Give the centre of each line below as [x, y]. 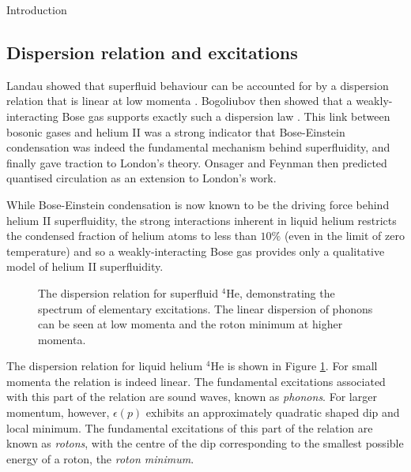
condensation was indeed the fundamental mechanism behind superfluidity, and [198, 147]
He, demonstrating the [281, 292]
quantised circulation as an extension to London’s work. [141, 178]
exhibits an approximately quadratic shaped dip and [273, 412]
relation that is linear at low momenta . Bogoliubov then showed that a [179, 101]
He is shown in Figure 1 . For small [294, 366]
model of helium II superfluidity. [85, 266]
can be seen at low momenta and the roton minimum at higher [190, 324]
